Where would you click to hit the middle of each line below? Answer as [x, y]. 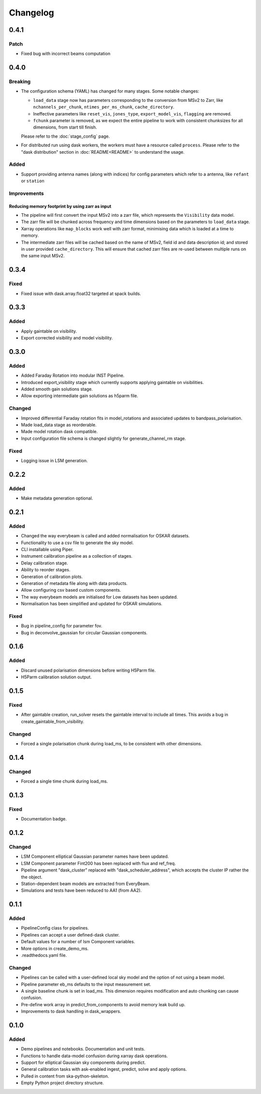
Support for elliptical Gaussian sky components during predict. [83, 1062]
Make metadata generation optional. [57, 498]
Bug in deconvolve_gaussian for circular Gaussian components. [84, 632]
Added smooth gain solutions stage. [57, 389]
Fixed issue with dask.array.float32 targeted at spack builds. [81, 293]
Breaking [20, 81]
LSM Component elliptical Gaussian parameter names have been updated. [95, 856]
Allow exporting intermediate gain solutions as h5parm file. [80, 396]
